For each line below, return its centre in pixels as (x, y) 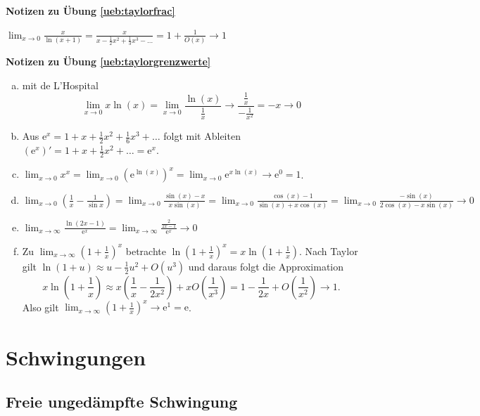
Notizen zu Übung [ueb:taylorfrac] (90, 11)
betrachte (146, 251)
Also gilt (40, 307)
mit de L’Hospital (60, 85)
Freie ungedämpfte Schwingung (122, 402)
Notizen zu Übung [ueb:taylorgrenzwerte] (108, 61)
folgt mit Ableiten (202, 136)
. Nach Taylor (328, 251)
